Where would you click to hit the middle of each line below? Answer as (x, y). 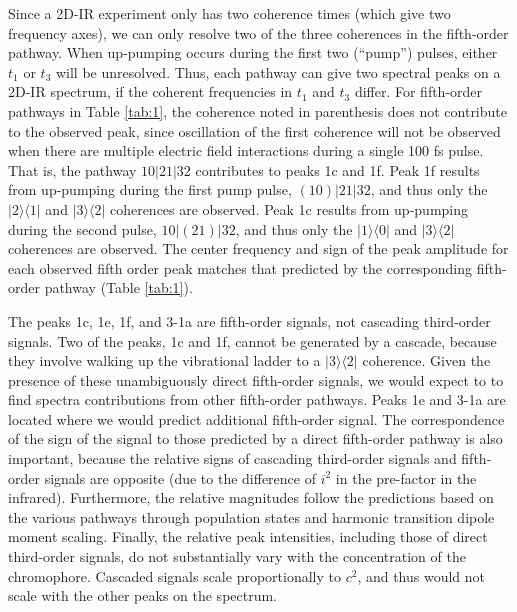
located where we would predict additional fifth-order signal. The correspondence (256, 418)
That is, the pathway (72, 169)
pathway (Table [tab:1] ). (118, 287)
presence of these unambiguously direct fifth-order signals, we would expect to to (256, 379)
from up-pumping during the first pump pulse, (150, 189)
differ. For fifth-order (418, 91)
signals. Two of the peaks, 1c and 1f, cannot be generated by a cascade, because (252, 340)
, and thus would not (421, 575)
